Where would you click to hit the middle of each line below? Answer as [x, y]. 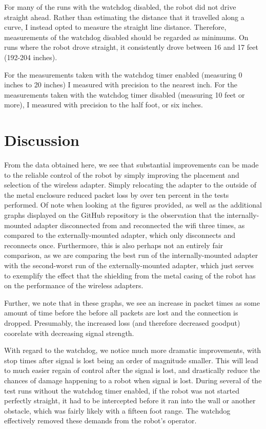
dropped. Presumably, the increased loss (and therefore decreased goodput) [122, 322]
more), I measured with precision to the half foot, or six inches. [104, 105]
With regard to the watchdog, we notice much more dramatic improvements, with [133, 350]
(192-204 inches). [31, 57]
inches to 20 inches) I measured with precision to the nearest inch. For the [121, 85]
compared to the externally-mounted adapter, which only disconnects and [120, 235]
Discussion [42, 140]
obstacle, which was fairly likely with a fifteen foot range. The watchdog [117, 410]
